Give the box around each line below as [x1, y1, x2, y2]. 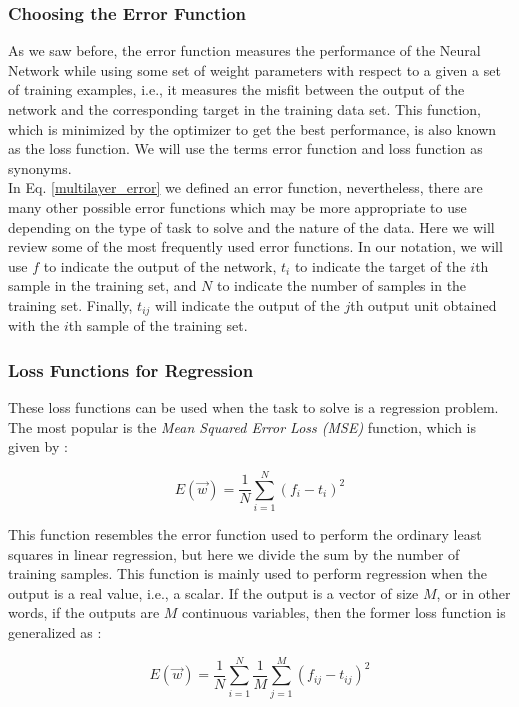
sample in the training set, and [8, 275, 197, 296]
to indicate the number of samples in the [217, 275, 467, 296]
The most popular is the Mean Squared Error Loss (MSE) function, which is [8, 416, 477, 437]
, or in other [436, 582, 511, 603]
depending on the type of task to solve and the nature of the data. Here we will [8, 216, 495, 237]
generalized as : [8, 622, 102, 643]
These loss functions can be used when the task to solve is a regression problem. [8, 397, 499, 418]
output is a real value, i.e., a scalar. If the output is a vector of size [8, 582, 419, 603]
